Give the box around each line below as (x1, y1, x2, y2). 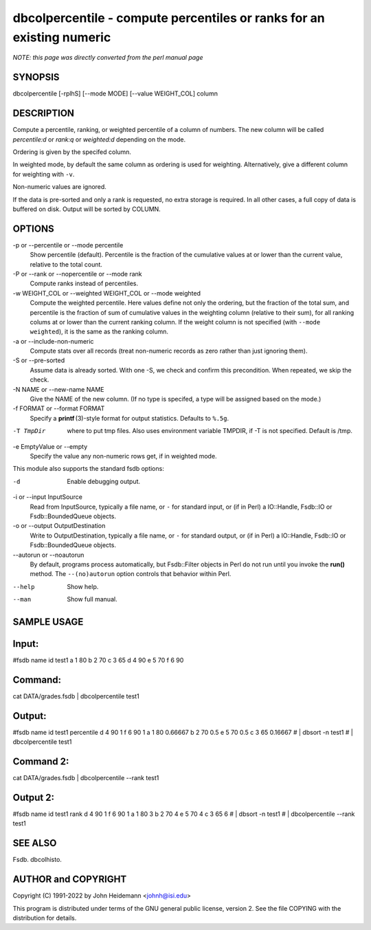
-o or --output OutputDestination (12, 522, 106, 530)
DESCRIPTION (12, 107, 75, 120)
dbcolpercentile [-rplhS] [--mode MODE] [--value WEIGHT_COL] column (12, 89, 218, 98)
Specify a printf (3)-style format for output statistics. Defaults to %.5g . (30, 414, 229, 422)
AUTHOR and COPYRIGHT (12, 874, 127, 885)
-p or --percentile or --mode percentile (12, 241, 124, 249)
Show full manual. (67, 595, 117, 604)
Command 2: (12, 756, 69, 768)
